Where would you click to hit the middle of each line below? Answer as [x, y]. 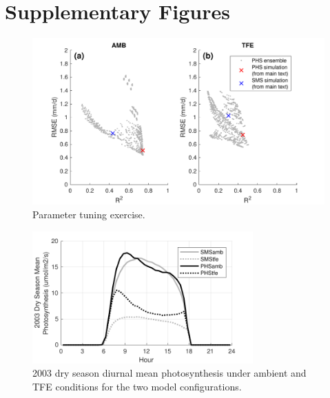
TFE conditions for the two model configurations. [137, 386]
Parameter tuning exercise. [89, 214]
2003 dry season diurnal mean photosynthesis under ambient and [169, 373]
